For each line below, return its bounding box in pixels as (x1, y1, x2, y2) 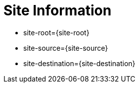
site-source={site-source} (23, 43, 108, 52)
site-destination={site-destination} (23, 59, 136, 68)
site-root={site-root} (23, 28, 90, 37)
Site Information (3, 2, 112, 19)
